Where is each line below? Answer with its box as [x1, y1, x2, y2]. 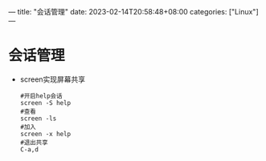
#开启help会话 [19, 91, 63, 100]
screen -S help [19, 99, 72, 107]
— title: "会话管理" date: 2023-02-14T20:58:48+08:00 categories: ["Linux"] [8, 7, 259, 16]
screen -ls [19, 115, 57, 123]
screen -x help [19, 130, 72, 138]
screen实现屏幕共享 [19, 74, 86, 84]
